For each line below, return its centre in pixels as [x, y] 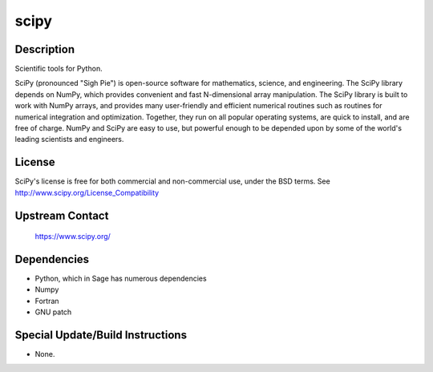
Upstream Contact [62, 215]
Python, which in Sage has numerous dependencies [121, 279]
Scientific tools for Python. [59, 69]
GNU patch [53, 312]
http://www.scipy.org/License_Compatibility [87, 192]
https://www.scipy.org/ [73, 237]
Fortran [47, 301]
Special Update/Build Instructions [101, 335]
